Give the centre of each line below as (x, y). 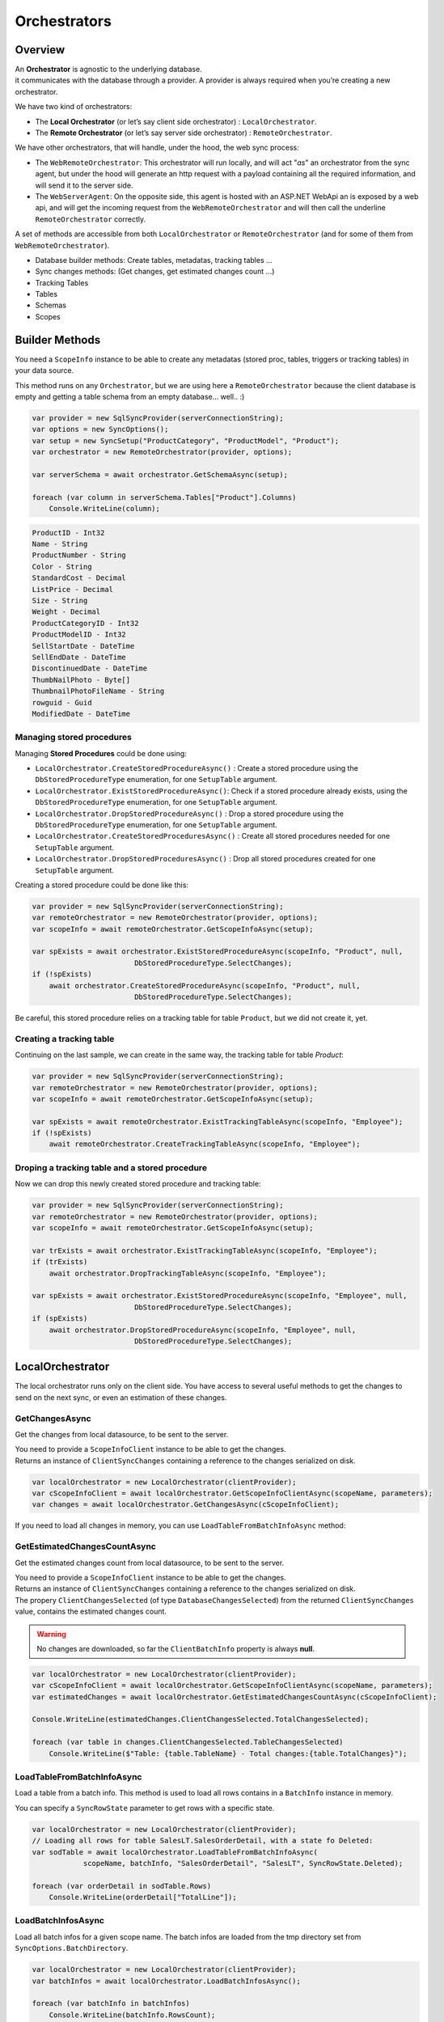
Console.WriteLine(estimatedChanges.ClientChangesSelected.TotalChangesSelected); (201, 1720)
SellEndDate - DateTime (79, 657)
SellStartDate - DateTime (83, 646)
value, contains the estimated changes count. (91, 1612)
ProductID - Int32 (68, 533)
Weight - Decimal (66, 612)
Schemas (51, 305)
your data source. (44, 370)
